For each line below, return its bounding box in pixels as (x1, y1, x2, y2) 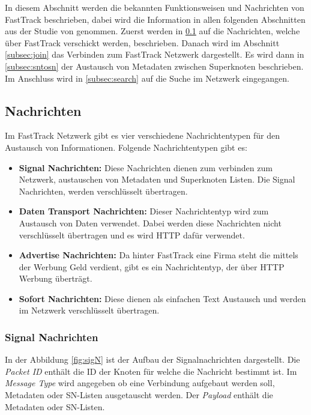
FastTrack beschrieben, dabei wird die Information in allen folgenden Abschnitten (5, 13, 306, 25)
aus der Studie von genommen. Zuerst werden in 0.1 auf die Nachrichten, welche (5, 25, 300, 37)
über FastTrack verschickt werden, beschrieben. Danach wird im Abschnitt (5, 36, 280, 49)
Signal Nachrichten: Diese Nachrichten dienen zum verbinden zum (19, 161, 273, 174)
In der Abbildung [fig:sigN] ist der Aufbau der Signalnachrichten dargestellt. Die (5, 353, 300, 366)
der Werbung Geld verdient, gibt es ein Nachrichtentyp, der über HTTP (19, 260, 285, 273)
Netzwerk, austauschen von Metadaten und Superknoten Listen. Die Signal (19, 173, 295, 186)
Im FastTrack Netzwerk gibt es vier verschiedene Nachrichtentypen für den (5, 129, 280, 142)
